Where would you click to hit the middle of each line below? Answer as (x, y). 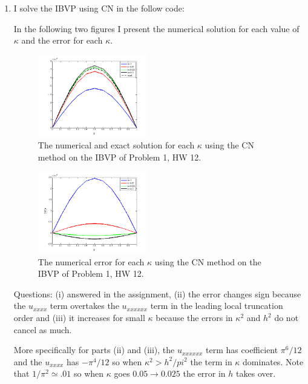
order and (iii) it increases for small (79, 317)
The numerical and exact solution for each (116, 145)
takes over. (256, 373)
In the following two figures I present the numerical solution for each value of (156, 28)
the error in (204, 373)
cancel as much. (43, 329)
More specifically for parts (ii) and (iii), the (94, 350)
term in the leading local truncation (217, 306)
